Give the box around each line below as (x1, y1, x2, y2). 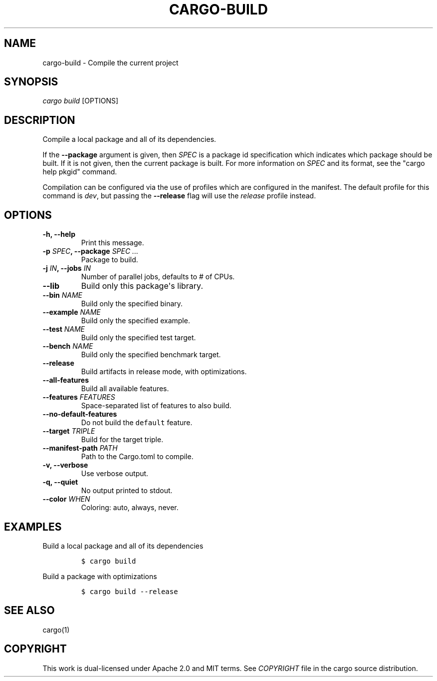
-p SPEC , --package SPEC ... (42, 247, 139, 256)
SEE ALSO (4, 604, 55, 617)
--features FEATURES (42, 393, 115, 402)
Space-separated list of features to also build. (81, 401, 231, 410)
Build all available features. (81, 384, 169, 393)
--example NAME (42, 308, 101, 317)
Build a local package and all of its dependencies (42, 541, 204, 550)
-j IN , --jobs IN (42, 264, 91, 273)
